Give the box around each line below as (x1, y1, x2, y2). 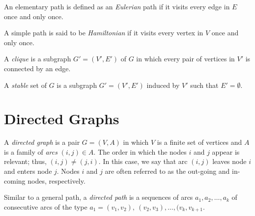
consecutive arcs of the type (4, 201, 87, 212)
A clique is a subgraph (4, 54, 71, 64)
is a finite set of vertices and (157, 137, 242, 147)
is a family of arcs (4, 146, 57, 157)
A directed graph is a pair (4, 137, 80, 147)
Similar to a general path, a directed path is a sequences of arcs (4, 192, 193, 202)
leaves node (212, 156, 247, 166)
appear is (212, 146, 240, 157)
